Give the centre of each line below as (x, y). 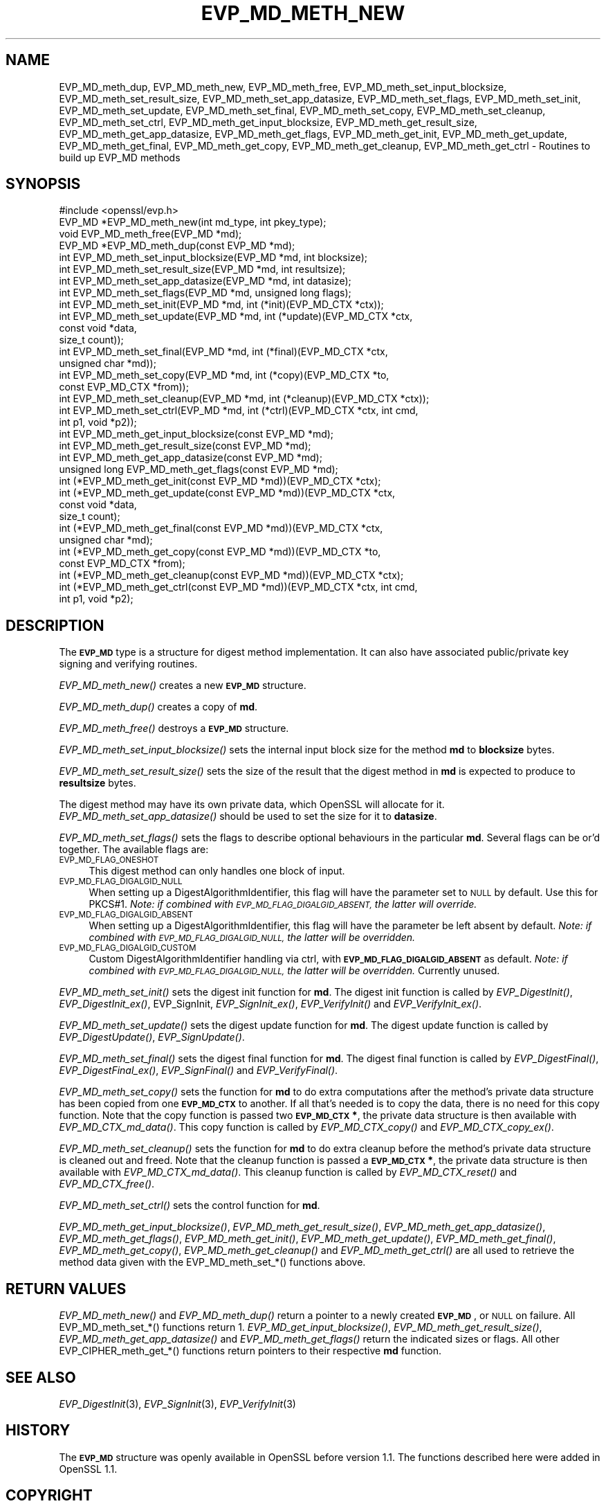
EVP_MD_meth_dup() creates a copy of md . (158, 707)
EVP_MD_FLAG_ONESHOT (109, 860)
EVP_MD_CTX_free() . (107, 1184)
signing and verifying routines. (128, 664)
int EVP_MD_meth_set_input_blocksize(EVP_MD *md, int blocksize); (213, 258)
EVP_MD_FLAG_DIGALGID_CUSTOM (128, 948)
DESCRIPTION (55, 625)
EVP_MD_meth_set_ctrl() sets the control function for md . (190, 1205)
